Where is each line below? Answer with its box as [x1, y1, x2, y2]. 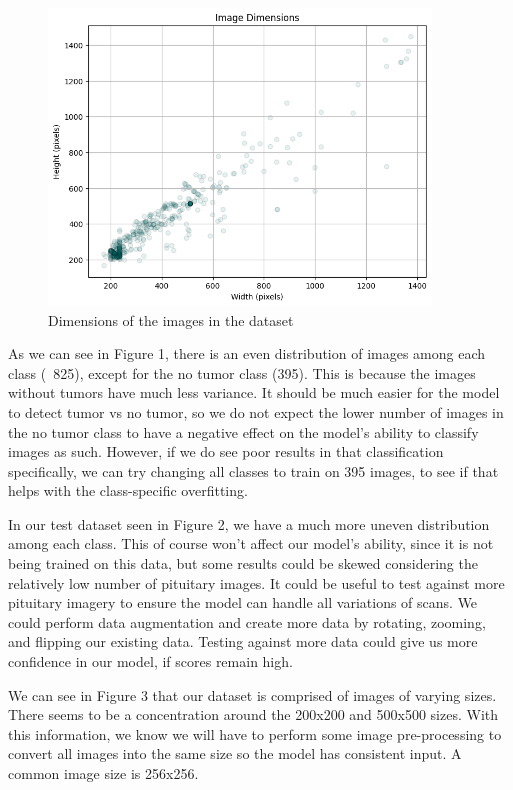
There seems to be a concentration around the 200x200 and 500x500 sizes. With [8, 704, 498, 725]
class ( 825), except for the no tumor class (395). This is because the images [8, 362, 476, 383]
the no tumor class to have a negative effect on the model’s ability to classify [8, 421, 479, 442]
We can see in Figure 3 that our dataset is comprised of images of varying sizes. [8, 684, 497, 705]
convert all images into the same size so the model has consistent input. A [8, 743, 462, 764]
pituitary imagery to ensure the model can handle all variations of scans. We [8, 592, 478, 613]
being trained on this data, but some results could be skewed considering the [8, 553, 478, 574]
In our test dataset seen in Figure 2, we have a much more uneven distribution [8, 513, 490, 534]
